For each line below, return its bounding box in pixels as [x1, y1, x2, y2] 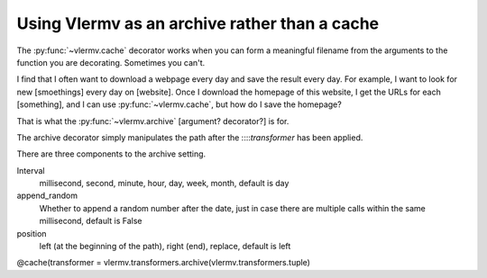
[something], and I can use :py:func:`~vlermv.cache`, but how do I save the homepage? [16, 99, 342, 110]
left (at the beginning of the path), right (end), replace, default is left [39, 241, 291, 252]
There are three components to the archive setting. [16, 148, 207, 159]
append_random [16, 190, 78, 202]
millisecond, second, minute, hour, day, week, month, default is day [39, 178, 289, 189]
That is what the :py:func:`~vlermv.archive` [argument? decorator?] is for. [16, 115, 289, 126]
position [16, 228, 47, 238]
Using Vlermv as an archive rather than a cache [16, 13, 380, 33]
